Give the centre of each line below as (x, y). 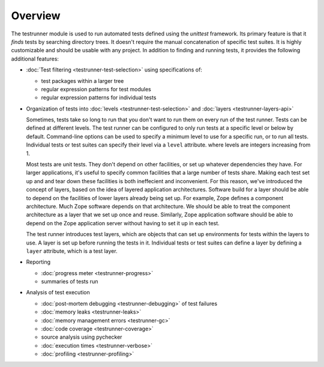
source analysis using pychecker (82, 337)
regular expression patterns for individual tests (99, 98)
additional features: (35, 59)
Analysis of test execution (58, 293)
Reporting (38, 262)
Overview (36, 16)
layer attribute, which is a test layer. (72, 251)
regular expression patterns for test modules (96, 89)
